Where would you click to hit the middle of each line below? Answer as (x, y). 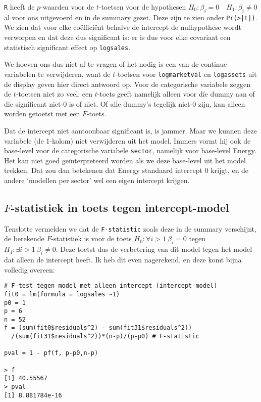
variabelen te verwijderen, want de (57, 74)
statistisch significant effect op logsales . (67, 47)
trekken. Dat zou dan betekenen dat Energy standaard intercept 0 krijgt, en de (126, 170)
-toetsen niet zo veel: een (54, 94)
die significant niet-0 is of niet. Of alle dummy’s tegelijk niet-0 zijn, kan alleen (125, 103)
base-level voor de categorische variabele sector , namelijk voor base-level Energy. (130, 150)
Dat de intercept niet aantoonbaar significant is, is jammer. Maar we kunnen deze (130, 130)
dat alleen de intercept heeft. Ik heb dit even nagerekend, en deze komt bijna (123, 259)
